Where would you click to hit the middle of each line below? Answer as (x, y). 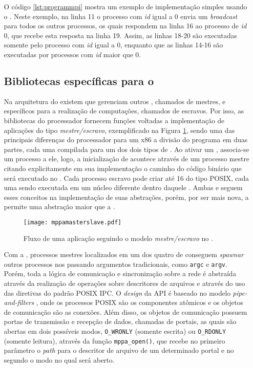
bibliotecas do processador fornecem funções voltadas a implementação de (114, 120)
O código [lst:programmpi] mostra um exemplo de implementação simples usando (126, 6)
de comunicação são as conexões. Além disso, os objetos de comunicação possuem (126, 312)
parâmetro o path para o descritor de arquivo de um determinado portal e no (119, 350)
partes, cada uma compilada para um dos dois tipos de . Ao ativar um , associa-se (126, 149)
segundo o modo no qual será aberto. (59, 359)
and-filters (19, 302)
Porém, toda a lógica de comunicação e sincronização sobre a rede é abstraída (120, 273)
